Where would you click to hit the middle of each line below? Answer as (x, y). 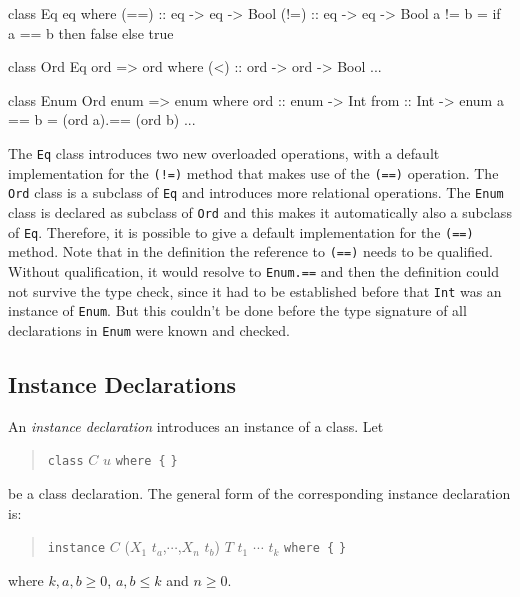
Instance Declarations (122, 383)
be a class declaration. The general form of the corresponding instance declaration (259, 492)
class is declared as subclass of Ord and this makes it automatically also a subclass (260, 211)
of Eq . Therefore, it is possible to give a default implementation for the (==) (241, 231)
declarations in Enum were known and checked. (149, 329)
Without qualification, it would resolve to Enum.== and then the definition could (253, 270)
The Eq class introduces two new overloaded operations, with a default (224, 152)
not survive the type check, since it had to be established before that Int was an (255, 290)
